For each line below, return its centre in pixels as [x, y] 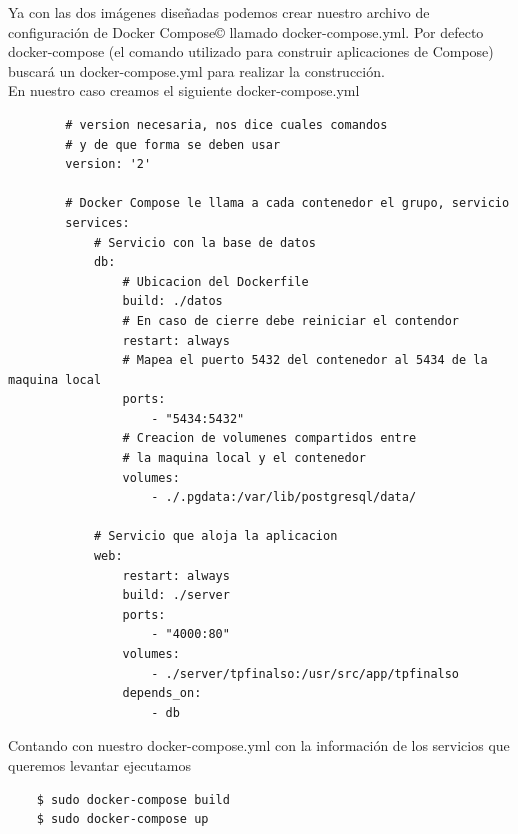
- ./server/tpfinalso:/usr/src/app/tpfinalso [305, 673]
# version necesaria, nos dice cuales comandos [226, 124]
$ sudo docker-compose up [122, 819]
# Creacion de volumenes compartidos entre [269, 438]
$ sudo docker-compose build [133, 799]
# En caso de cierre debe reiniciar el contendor [291, 320]
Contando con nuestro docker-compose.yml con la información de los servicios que [259, 745]
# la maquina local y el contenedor [244, 458]
